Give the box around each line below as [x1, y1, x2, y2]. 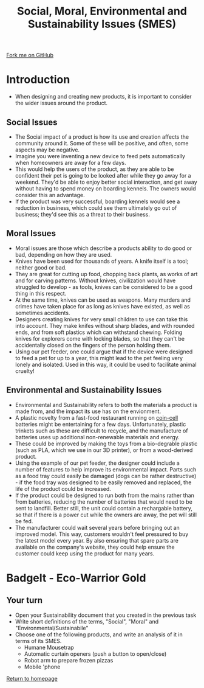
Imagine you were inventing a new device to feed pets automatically [15, 152, 185, 159]
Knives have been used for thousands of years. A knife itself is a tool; [15, 257, 189, 265]
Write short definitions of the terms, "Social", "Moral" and [15, 617, 159, 625]
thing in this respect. [15, 290, 67, 297]
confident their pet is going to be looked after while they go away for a [15, 172, 191, 179]
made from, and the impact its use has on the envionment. [15, 408, 161, 415]
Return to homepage [6, 675, 58, 682]
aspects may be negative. [15, 146, 80, 153]
